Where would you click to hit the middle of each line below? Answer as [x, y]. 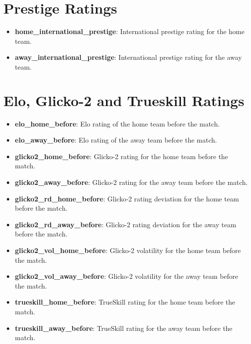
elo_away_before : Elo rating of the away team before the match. [116, 140]
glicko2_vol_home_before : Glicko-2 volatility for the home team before [128, 250]
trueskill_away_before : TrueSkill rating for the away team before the [124, 328]
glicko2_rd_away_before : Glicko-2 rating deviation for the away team [125, 224]
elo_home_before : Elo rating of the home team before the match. [117, 123]
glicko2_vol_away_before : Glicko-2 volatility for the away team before [126, 276]
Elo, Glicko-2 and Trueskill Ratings [124, 100]
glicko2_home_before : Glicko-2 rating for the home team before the [121, 156]
